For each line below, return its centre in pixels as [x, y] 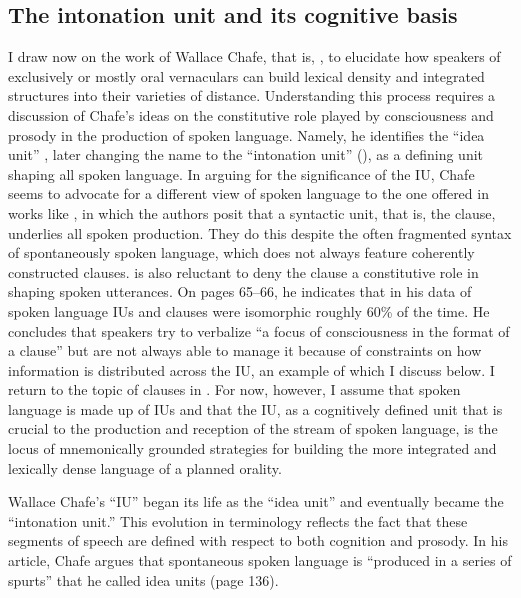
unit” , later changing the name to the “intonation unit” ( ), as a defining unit [246, 154]
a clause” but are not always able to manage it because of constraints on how [245, 350]
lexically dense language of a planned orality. [145, 467]
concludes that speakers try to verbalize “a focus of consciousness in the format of [259, 330]
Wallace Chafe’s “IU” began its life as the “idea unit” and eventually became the [256, 501]
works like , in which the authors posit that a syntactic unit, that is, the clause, [252, 212]
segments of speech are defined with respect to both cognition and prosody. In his [258, 540]
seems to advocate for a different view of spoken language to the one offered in [248, 193]
